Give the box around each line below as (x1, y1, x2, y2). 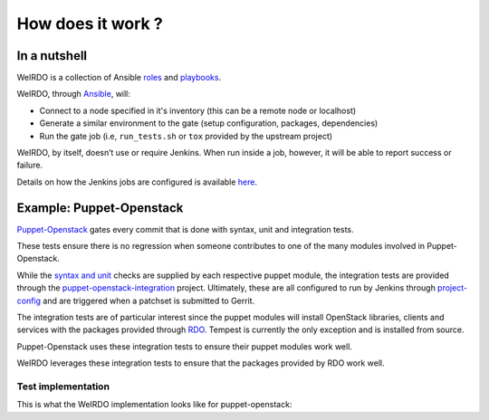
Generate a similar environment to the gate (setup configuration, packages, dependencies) (39, 118, 379, 129)
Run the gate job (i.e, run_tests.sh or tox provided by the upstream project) (39, 130, 333, 141)
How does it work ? (16, 14, 163, 33)
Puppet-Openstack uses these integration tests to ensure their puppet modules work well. (16, 340, 353, 352)
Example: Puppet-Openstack (16, 200, 184, 215)
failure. (16, 159, 43, 171)
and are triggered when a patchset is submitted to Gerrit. (42, 295, 255, 306)
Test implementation (16, 380, 110, 393)
